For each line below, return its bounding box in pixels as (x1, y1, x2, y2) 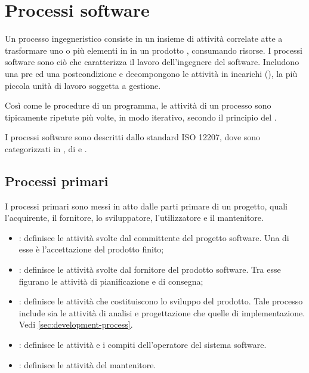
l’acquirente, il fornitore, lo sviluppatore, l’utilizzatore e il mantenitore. (5, 211, 264, 224)
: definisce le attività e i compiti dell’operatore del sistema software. (18, 338, 267, 351)
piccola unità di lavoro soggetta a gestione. (5, 79, 161, 91)
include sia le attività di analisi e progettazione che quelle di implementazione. (18, 306, 305, 319)
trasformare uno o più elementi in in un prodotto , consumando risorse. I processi (5, 44, 302, 56)
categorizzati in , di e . (5, 142, 87, 155)
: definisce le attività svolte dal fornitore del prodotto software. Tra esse (18, 263, 281, 276)
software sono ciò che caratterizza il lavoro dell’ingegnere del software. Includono (5, 56, 299, 68)
